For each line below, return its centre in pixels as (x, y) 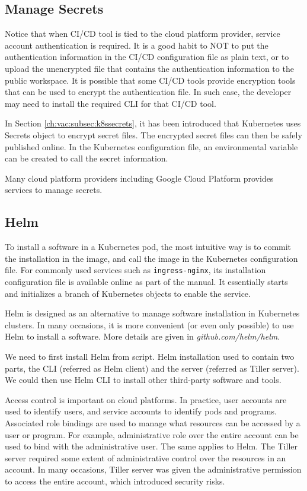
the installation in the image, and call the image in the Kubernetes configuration (151, 258)
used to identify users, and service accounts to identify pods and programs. (141, 411)
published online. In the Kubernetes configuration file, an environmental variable (151, 146)
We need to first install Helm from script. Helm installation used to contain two (150, 356)
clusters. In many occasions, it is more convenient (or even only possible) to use (149, 324)
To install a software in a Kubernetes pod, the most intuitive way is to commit (148, 247)
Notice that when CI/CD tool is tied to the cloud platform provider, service (143, 34)
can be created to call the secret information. (87, 158)
